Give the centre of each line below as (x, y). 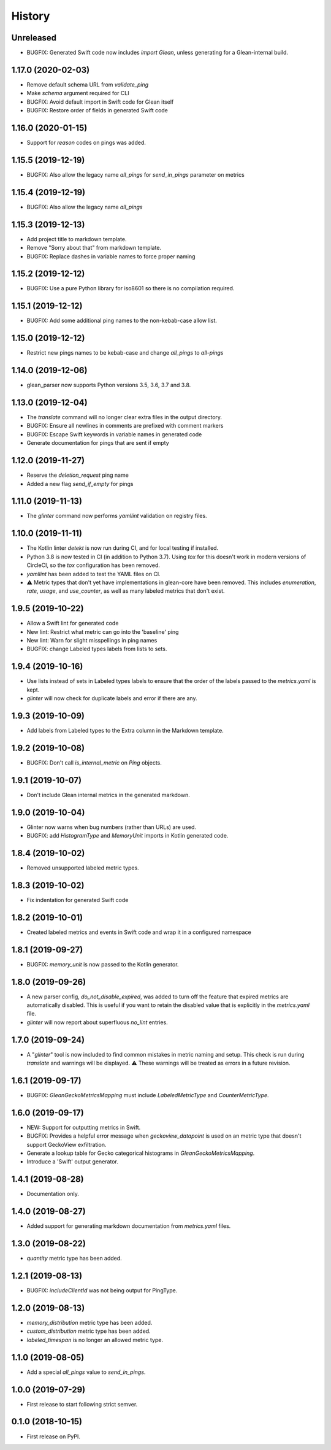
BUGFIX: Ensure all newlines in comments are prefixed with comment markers (125, 426)
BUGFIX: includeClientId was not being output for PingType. (102, 1290)
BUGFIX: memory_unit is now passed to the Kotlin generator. (103, 964)
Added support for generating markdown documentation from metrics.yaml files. (129, 1226)
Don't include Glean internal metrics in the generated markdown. (108, 795)
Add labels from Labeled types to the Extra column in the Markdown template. (125, 730)
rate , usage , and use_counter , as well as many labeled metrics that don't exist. (126, 591)
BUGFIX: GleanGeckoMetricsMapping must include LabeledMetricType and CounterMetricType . (148, 1095)
